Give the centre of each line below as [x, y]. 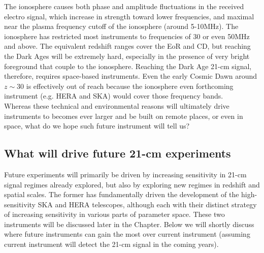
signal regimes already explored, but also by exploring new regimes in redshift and [132, 184]
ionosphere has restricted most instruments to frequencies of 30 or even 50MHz [127, 36]
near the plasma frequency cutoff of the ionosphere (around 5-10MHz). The [121, 26]
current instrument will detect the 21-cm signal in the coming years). [111, 244]
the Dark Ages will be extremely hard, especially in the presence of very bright [127, 56]
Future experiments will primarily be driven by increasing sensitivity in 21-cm [125, 174]
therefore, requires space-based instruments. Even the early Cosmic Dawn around [131, 76]
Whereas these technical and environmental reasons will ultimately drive [117, 105]
